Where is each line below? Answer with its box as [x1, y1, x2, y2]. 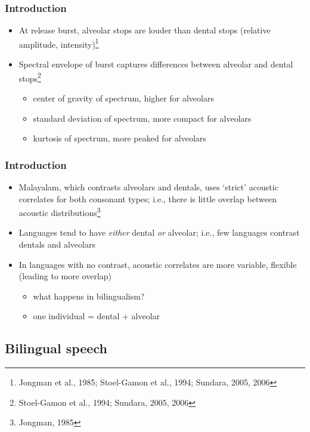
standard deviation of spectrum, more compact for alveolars [33, 112, 252, 124]
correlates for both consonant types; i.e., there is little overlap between [18, 192, 277, 205]
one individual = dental [33, 310, 120, 322]
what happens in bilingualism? [33, 289, 145, 302]
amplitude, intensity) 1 [18, 36, 99, 50]
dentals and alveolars [18, 237, 95, 250]
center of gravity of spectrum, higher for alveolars [33, 91, 214, 104]
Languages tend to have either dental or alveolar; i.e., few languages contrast [18, 226, 300, 239]
